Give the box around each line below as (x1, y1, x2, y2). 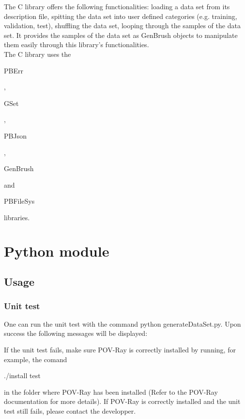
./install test (4, 370, 41, 381)
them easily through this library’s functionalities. (4, 39, 149, 50)
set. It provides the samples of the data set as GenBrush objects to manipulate (4, 30, 238, 40)
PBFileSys (4, 196, 35, 206)
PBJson (4, 130, 27, 140)
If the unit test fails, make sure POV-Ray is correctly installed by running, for (4, 345, 236, 355)
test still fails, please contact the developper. (4, 406, 136, 416)
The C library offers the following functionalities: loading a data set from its (4, 1, 230, 11)
